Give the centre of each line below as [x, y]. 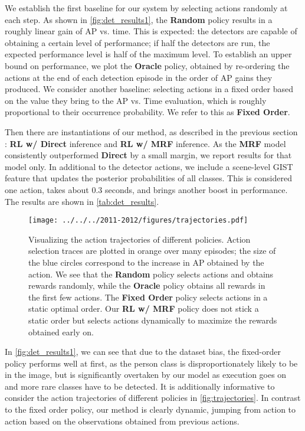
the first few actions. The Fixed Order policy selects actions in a [148, 297]
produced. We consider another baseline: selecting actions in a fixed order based [149, 89]
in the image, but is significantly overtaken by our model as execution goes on [146, 375]
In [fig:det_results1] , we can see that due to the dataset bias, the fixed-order [143, 352]
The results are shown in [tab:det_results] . [82, 201]
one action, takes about [47, 189]
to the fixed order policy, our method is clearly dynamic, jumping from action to [150, 409]
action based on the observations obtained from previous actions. [122, 421]
